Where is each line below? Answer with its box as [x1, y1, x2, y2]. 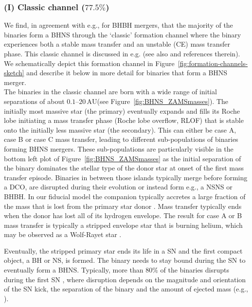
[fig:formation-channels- [178, 58, 248, 68]
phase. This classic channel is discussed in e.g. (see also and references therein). [4, 49, 240, 58]
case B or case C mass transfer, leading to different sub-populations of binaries [4, 134, 238, 144]
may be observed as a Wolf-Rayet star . [4, 229, 122, 239]
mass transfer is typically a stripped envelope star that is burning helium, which [4, 220, 243, 230]
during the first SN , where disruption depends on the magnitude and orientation [4, 274, 246, 284]
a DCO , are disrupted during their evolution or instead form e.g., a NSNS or [4, 182, 233, 192]
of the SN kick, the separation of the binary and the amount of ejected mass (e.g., [4, 284, 248, 294]
